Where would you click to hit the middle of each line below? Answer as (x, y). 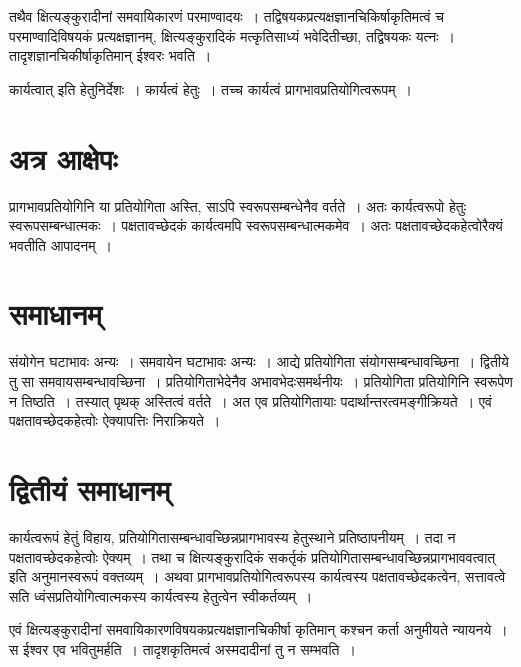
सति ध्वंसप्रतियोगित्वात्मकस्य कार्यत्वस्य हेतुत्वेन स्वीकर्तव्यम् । (161, 595)
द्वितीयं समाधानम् (90, 488)
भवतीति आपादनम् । (60, 244)
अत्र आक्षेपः (63, 157)
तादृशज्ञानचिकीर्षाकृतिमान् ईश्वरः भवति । (110, 55)
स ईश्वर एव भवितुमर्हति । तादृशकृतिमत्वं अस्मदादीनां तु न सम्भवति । (182, 648)
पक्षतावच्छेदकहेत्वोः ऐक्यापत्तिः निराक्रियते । (115, 420)
